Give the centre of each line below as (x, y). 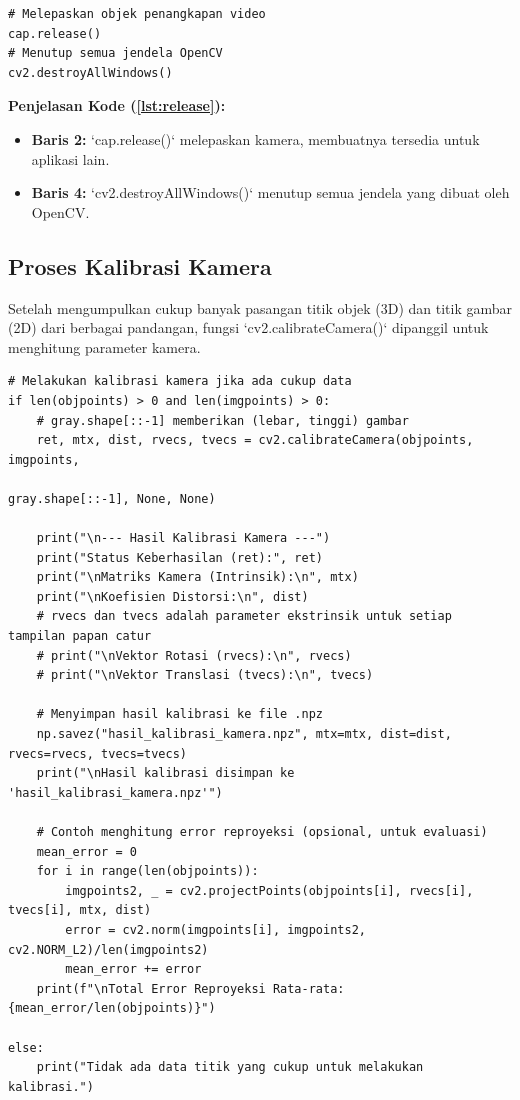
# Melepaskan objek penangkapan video (137, 14)
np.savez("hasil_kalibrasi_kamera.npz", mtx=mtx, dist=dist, (244, 734)
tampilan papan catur (80, 636)
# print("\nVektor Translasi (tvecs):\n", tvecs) (205, 675)
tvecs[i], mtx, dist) (80, 910)
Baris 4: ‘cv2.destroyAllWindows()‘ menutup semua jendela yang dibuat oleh (270, 192)
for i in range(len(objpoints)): (147, 871)
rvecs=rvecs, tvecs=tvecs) (97, 753)
